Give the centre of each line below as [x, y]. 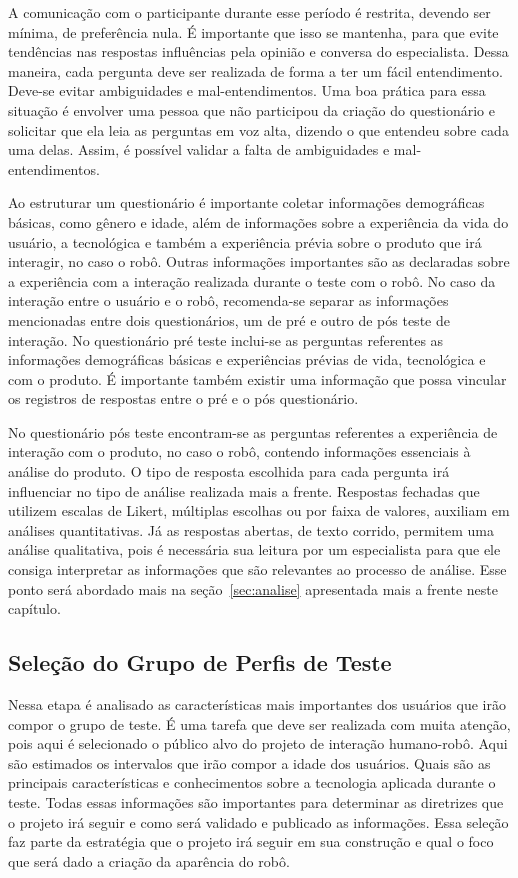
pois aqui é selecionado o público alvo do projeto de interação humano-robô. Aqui [258, 743]
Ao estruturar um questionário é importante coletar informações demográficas [246, 202]
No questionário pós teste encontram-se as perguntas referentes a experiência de [253, 431]
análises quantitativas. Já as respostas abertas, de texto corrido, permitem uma [251, 529]
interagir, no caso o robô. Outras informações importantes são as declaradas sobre [259, 261]
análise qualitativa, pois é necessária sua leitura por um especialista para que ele [254, 549]
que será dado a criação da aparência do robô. [149, 860]
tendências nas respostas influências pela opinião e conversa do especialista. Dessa [258, 51]
